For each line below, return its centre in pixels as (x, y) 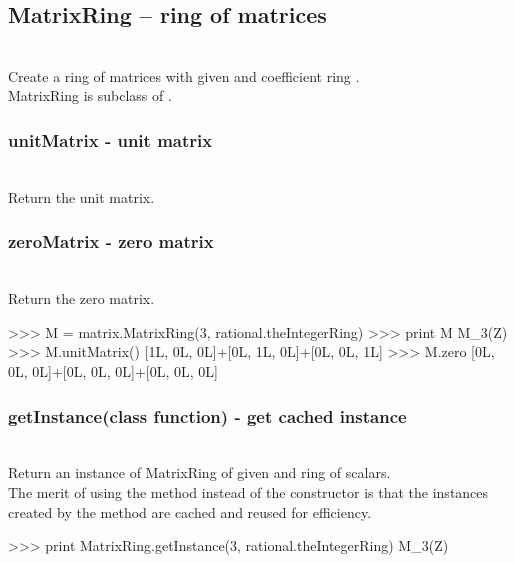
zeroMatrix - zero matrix (111, 241)
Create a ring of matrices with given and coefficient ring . (184, 75)
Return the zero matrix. (81, 298)
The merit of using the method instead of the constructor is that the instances (248, 491)
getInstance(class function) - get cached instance (207, 415)
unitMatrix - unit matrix (110, 139)
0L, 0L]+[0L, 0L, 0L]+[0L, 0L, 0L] (113, 370)
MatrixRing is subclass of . (90, 95)
